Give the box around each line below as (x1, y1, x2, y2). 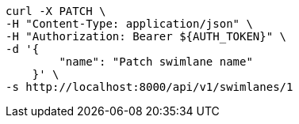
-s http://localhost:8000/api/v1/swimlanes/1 (6, 81, 293, 93)
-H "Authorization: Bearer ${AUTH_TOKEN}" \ (6, 30, 287, 43)
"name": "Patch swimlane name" (59, 55, 253, 68)
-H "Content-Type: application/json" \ (6, 17, 253, 30)
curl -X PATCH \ (6, 5, 106, 17)
